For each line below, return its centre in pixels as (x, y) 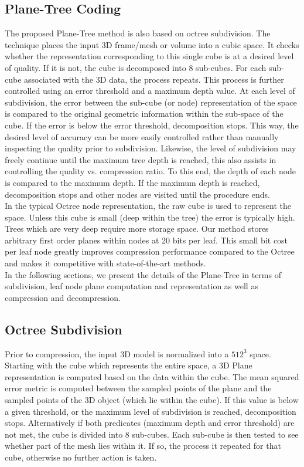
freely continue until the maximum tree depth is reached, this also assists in (141, 159)
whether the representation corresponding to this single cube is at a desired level (149, 56)
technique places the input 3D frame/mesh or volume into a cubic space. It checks (152, 44)
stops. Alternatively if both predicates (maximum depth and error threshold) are (150, 423)
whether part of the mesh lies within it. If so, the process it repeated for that (143, 446)
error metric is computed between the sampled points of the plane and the (138, 388)
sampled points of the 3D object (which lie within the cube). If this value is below (152, 400)
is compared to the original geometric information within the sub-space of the (144, 114)
